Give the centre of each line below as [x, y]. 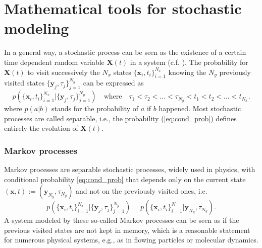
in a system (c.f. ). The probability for [189, 62]
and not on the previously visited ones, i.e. [142, 191]
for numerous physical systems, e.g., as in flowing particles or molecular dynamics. [131, 240]
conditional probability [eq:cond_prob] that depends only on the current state [125, 179]
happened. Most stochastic [200, 108]
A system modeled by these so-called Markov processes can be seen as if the [122, 220]
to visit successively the [64, 72]
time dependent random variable [54, 62]
